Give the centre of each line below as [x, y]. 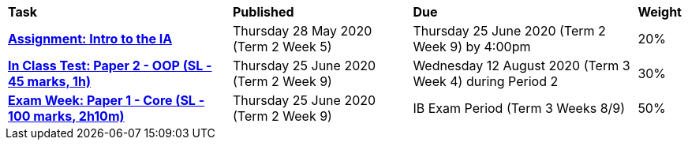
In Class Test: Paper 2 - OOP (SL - [110, 66]
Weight [660, 12]
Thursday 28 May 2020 [303, 31]
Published [264, 12]
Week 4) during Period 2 [486, 81]
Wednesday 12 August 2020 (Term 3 [522, 66]
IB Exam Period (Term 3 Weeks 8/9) [519, 108]
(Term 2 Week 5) [282, 47]
